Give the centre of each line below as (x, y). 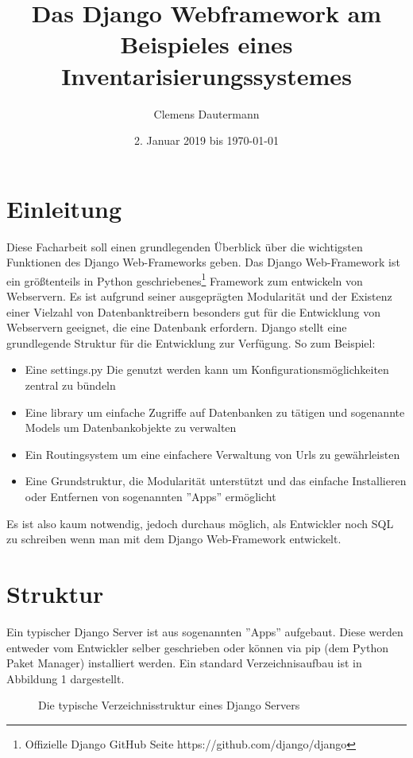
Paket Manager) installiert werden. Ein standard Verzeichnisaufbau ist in (184, 663)
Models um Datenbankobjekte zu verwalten (131, 428)
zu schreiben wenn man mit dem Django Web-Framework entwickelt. (174, 539)
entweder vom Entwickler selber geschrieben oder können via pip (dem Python (198, 647)
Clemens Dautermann (206, 113)
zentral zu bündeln (70, 385)
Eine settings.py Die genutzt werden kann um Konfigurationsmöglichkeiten (207, 369)
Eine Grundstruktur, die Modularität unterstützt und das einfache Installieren (216, 481)
